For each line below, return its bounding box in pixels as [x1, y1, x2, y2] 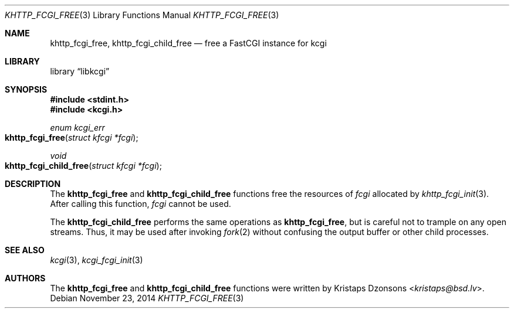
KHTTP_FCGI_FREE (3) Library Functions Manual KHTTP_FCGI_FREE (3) [5, 10, 279, 20]
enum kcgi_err [50, 123, 105, 132]
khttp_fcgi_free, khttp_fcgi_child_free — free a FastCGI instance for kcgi [50, 38, 327, 48]
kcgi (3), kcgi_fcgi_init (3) [50, 255, 143, 265]
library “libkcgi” [50, 66, 110, 76]
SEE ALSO [5, 245, 45, 255]
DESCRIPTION [5, 179, 61, 189]
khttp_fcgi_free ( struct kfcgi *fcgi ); [5, 132, 138, 142]
